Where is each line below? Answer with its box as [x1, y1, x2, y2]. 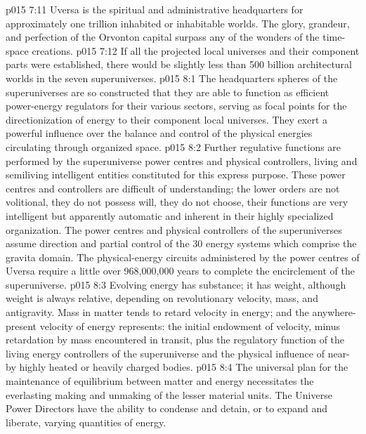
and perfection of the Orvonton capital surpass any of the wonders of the [6, 29, 320, 44]
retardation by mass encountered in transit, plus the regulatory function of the [6, 332, 345, 347]
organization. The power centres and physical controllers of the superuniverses [6, 222, 342, 237]
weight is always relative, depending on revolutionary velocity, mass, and [6, 291, 318, 305]
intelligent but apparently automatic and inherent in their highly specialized [6, 208, 334, 223]
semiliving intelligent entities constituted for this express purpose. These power [6, 167, 346, 182]
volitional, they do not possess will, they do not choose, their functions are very [6, 195, 348, 209]
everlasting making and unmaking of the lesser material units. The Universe [6, 387, 332, 402]
